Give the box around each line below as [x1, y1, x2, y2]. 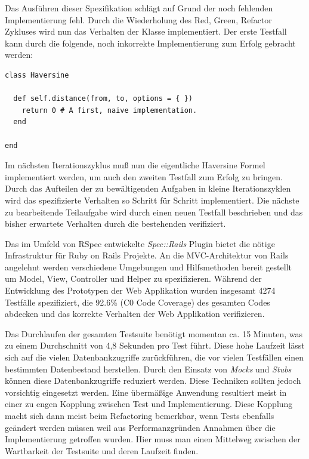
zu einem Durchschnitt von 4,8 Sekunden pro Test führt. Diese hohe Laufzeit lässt [5, 339, 305, 352]
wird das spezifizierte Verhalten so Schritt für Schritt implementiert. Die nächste [5, 193, 299, 206]
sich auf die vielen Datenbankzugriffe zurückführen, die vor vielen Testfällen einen [5, 351, 304, 363]
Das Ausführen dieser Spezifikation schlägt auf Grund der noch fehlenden [5, 2, 273, 14]
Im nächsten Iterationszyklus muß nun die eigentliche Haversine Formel [5, 159, 265, 171]
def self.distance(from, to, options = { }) [13, 94, 193, 103]
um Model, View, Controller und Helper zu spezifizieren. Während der [5, 272, 262, 285]
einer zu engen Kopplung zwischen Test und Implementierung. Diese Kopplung [5, 398, 293, 410]
